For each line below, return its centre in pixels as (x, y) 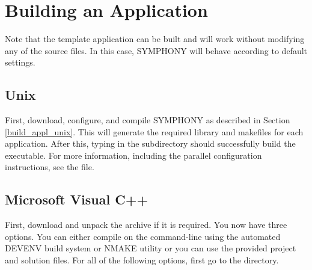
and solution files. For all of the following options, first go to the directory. (142, 260)
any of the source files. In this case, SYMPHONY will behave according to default (156, 50)
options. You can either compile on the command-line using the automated (143, 236)
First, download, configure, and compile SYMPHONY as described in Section (148, 120)
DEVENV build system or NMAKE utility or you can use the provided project (151, 248)
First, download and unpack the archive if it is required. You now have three (146, 225)
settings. (20, 62)
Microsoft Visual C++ (77, 199)
